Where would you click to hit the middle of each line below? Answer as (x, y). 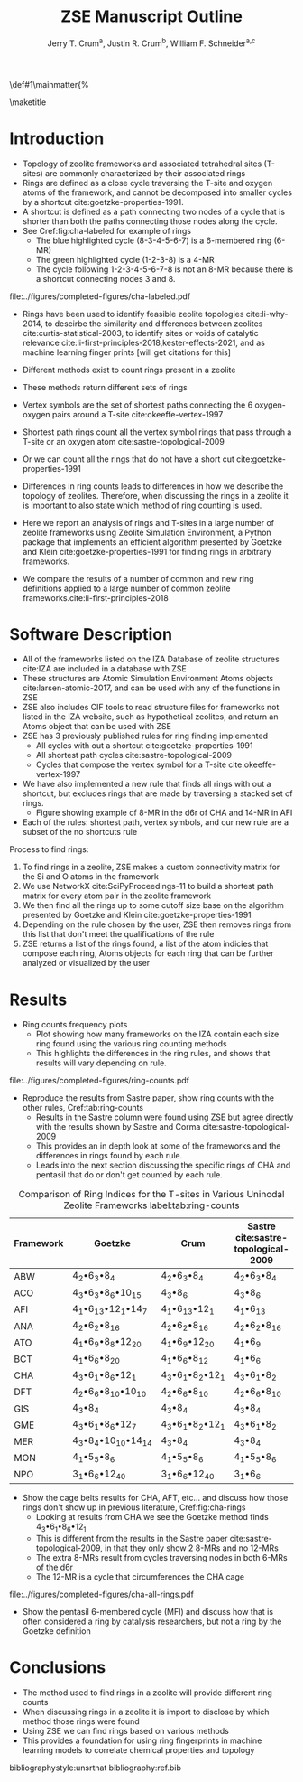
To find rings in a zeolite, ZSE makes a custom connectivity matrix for (151, 867)
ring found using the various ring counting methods (131, 1044)
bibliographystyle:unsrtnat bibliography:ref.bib (96, 1768)
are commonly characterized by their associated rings (145, 173)
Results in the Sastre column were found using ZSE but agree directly (165, 1117)
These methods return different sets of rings (105, 387)
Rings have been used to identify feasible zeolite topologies (133, 314)
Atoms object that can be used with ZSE (96, 727)
